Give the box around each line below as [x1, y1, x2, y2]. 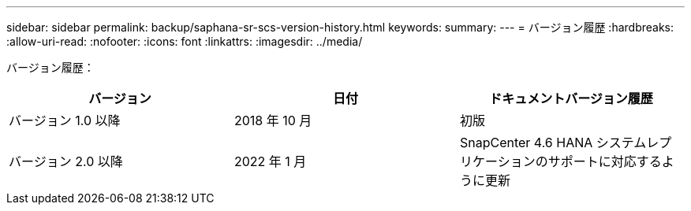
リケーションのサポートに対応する [459, 154, 662, 169]
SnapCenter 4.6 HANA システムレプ [459, 135, 672, 150]
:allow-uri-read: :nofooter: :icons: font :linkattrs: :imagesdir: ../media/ [6, 35, 363, 48]
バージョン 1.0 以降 [9, 113, 121, 128]
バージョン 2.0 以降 [9, 154, 123, 169]
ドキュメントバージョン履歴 [489, 91, 653, 106]
